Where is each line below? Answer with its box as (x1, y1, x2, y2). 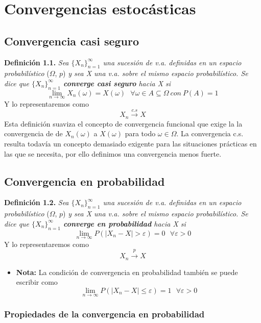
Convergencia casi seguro (4, 33, 139, 48)
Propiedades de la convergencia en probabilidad (4, 307, 205, 320)
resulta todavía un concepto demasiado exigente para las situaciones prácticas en (4, 138, 257, 149)
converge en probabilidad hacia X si (63, 218, 186, 229)
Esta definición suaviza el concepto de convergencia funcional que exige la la (4, 118, 243, 129)
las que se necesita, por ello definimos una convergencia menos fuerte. (4, 148, 222, 159)
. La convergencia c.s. (176, 128, 244, 139)
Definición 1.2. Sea (4, 197, 69, 208)
